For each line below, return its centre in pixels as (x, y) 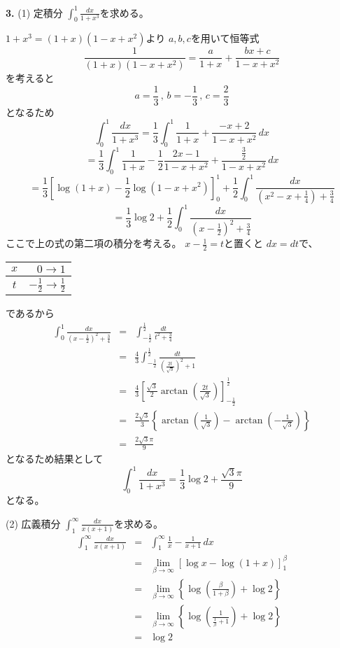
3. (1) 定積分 (34, 12)
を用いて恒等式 (225, 38)
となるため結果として (55, 459)
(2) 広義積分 (33, 523)
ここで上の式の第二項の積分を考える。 (94, 243)
